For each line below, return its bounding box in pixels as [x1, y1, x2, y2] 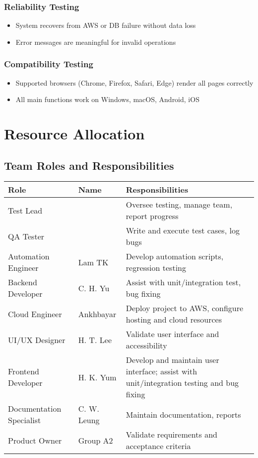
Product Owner [8, 434, 62, 446]
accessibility [126, 340, 167, 351]
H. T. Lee [78, 334, 112, 345]
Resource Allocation [4, 123, 145, 143]
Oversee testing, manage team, [126, 199, 233, 211]
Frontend [8, 365, 39, 377]
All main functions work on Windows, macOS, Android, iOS [15, 94, 199, 105]
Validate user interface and [126, 328, 219, 340]
